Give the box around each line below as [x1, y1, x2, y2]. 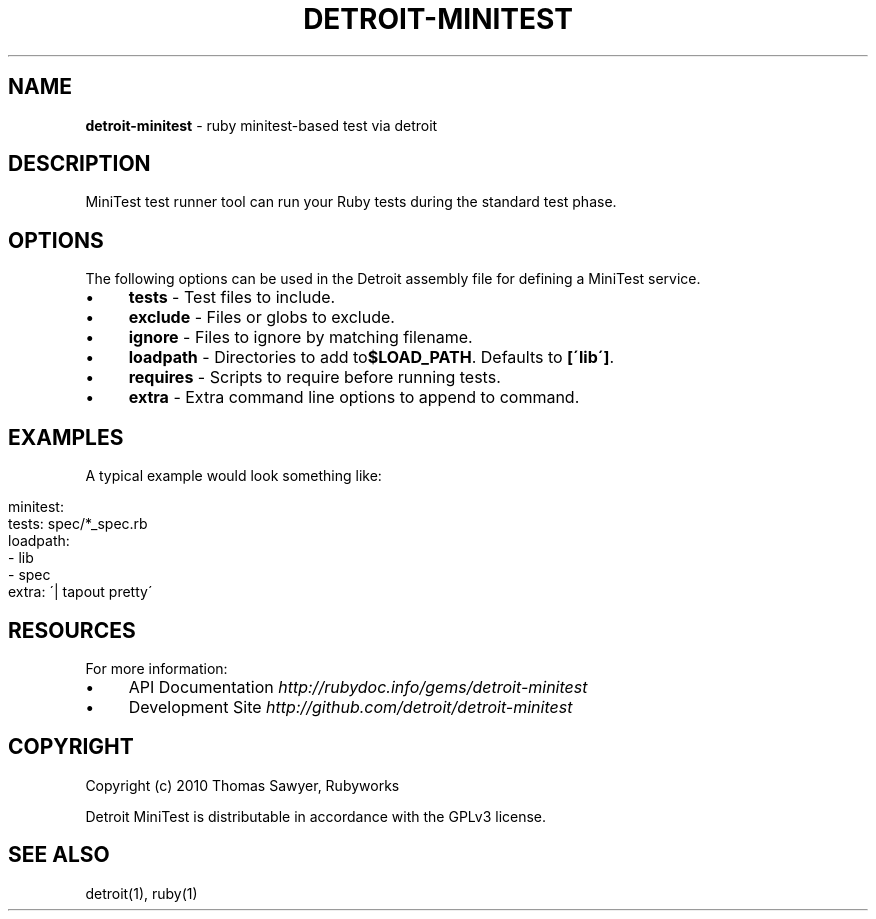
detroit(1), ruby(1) [85, 884, 198, 902]
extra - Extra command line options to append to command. [128, 387, 580, 408]
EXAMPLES [8, 424, 124, 450]
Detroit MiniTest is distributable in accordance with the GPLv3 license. [85, 807, 547, 825]
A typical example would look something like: [85, 467, 382, 485]
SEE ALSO [8, 842, 110, 868]
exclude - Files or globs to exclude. [128, 307, 395, 328]
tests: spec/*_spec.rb [8, 515, 148, 533]
